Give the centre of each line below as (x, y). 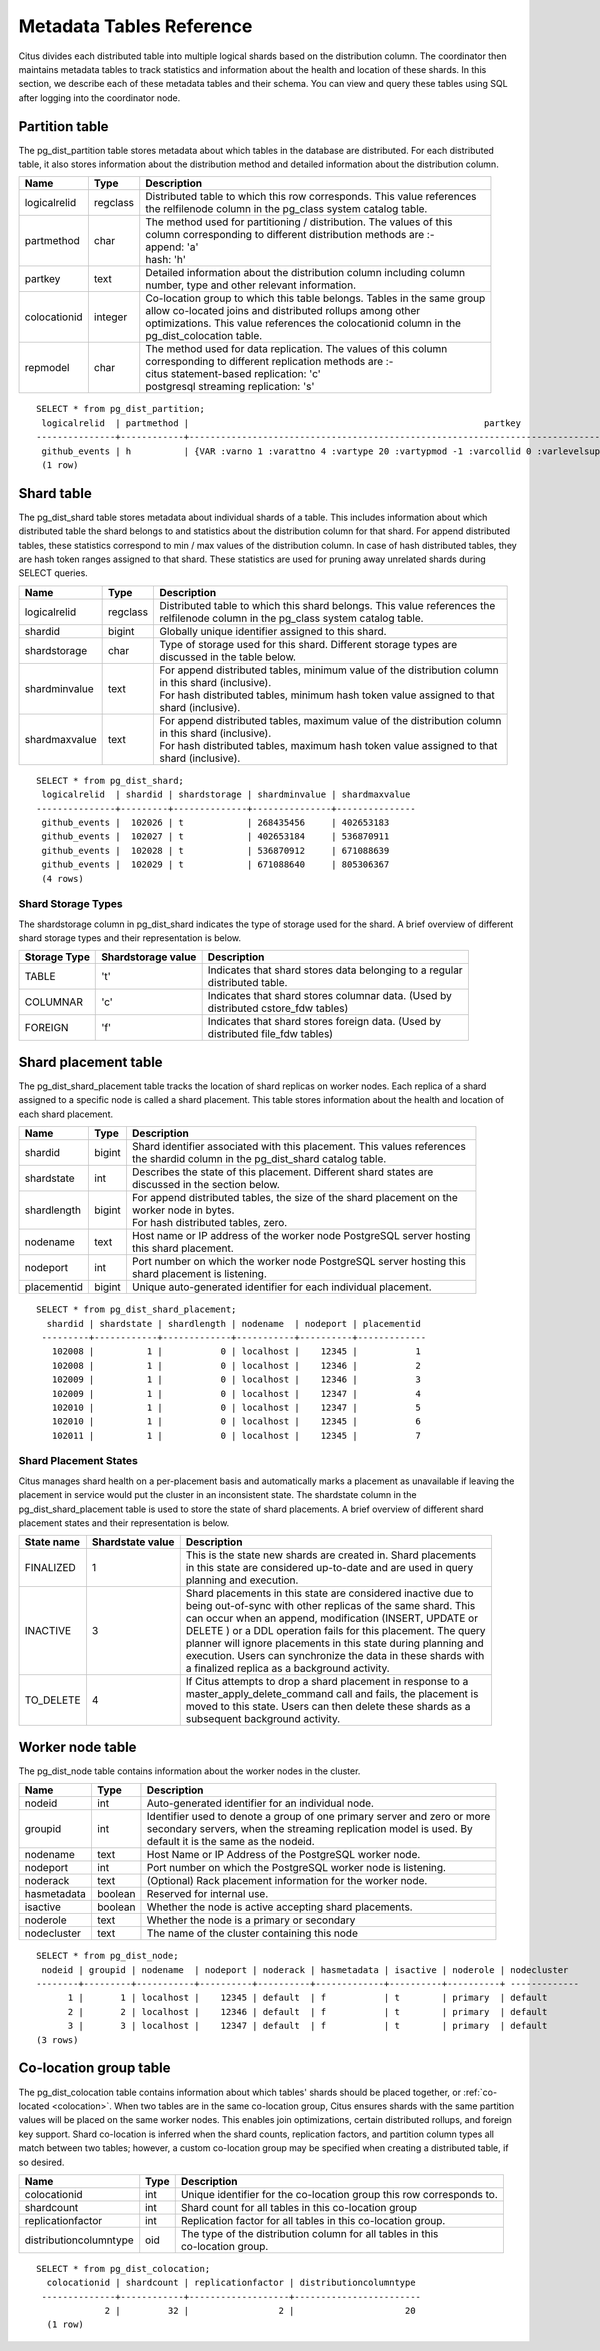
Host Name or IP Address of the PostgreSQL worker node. (283, 1855)
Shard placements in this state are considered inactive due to (329, 1593)
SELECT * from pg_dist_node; (107, 1956)
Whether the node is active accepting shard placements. (280, 1907)
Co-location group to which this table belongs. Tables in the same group (315, 298)
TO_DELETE (52, 1700)
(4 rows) (62, 878)
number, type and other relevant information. (251, 285)
